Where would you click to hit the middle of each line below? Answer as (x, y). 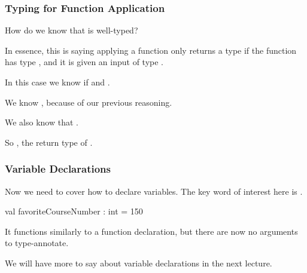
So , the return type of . (49, 142)
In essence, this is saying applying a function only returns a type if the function (151, 50)
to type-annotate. (37, 243)
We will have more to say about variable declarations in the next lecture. (139, 263)
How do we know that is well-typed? (72, 30)
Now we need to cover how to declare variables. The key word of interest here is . (154, 191)
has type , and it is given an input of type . (84, 62)
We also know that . (42, 122)
